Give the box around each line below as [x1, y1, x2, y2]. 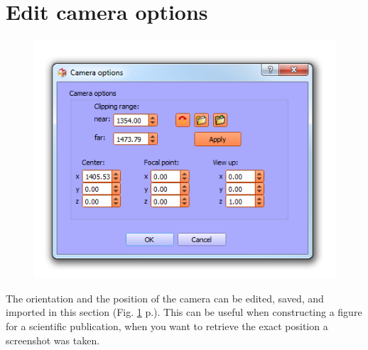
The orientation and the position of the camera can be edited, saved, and [6, 290, 324, 305]
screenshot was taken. [6, 332, 100, 347]
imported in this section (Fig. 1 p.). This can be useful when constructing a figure [6, 305, 362, 319]
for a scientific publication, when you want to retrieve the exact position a [6, 318, 328, 333]
